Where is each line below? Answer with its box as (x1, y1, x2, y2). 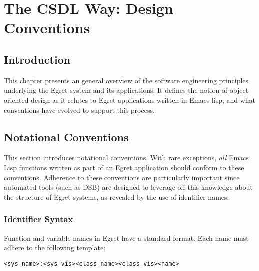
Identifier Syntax (4, 213, 73, 225)
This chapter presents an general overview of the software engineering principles (4, 75, 249, 85)
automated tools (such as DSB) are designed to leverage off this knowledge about (4, 182, 253, 192)
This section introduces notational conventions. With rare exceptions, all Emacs (4, 152, 249, 163)
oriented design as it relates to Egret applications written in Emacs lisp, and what (4, 94, 256, 105)
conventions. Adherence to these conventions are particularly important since (4, 172, 240, 182)
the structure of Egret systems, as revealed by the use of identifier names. (4, 191, 229, 202)
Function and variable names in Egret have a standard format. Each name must (4, 232, 249, 243)
